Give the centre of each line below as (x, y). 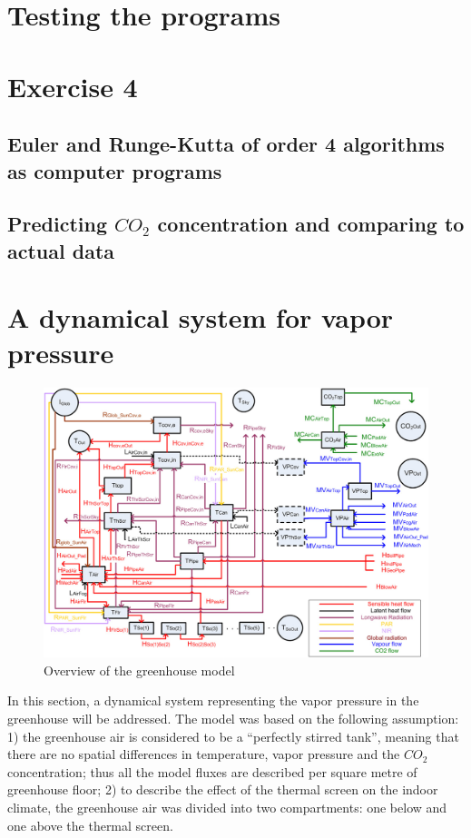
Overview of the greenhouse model (139, 670)
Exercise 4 (73, 86)
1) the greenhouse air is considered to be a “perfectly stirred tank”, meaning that (233, 736)
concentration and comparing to (311, 224)
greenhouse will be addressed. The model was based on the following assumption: (233, 719)
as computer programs (115, 170)
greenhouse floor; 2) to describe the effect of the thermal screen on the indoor (223, 789)
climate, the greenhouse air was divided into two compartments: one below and (227, 808)
